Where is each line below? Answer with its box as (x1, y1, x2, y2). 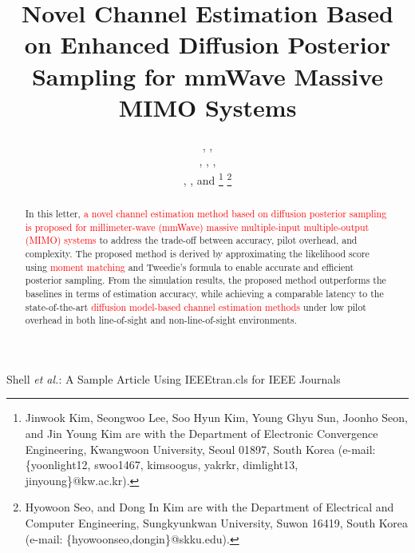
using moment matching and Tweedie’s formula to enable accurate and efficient (25, 260, 354, 273)
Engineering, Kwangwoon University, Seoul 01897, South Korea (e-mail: (25, 440, 376, 457)
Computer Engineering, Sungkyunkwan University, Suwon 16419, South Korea (25, 514, 409, 531)
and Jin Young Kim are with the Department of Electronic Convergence (25, 425, 378, 442)
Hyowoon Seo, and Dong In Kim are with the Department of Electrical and (25, 499, 394, 515)
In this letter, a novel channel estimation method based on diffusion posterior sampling (25, 206, 387, 220)
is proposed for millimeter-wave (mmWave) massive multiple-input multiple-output (25, 220, 370, 233)
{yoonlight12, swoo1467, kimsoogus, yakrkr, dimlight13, (25, 456, 298, 473)
